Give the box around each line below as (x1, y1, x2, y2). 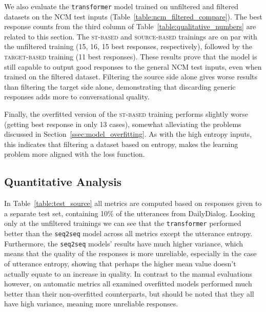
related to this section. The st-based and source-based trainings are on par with (4, 31, 257, 41)
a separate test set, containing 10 (4, 207, 108, 218)
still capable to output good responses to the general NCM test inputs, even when (4, 61, 262, 72)
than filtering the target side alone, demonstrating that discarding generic (4, 81, 236, 92)
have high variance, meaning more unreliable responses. (4, 298, 178, 309)
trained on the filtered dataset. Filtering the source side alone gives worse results (4, 71, 258, 82)
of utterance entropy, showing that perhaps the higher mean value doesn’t (4, 258, 236, 268)
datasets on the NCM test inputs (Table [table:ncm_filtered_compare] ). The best (4, 11, 262, 22)
